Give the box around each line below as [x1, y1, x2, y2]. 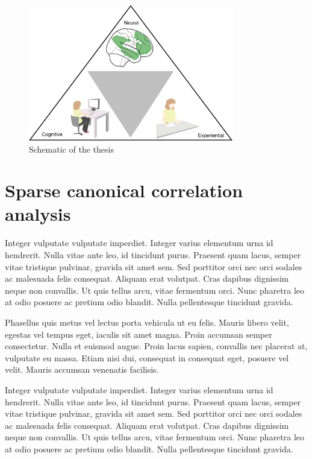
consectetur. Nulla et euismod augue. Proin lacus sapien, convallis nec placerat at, [5, 340, 308, 352]
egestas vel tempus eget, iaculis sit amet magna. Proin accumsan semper [5, 328, 272, 340]
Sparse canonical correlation [5, 178, 243, 203]
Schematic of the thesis [29, 142, 114, 155]
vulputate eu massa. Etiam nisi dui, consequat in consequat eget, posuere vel [5, 351, 289, 364]
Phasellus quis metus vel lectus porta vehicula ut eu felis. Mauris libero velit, [5, 315, 289, 328]
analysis [5, 201, 71, 226]
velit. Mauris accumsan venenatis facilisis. [5, 363, 159, 376]
